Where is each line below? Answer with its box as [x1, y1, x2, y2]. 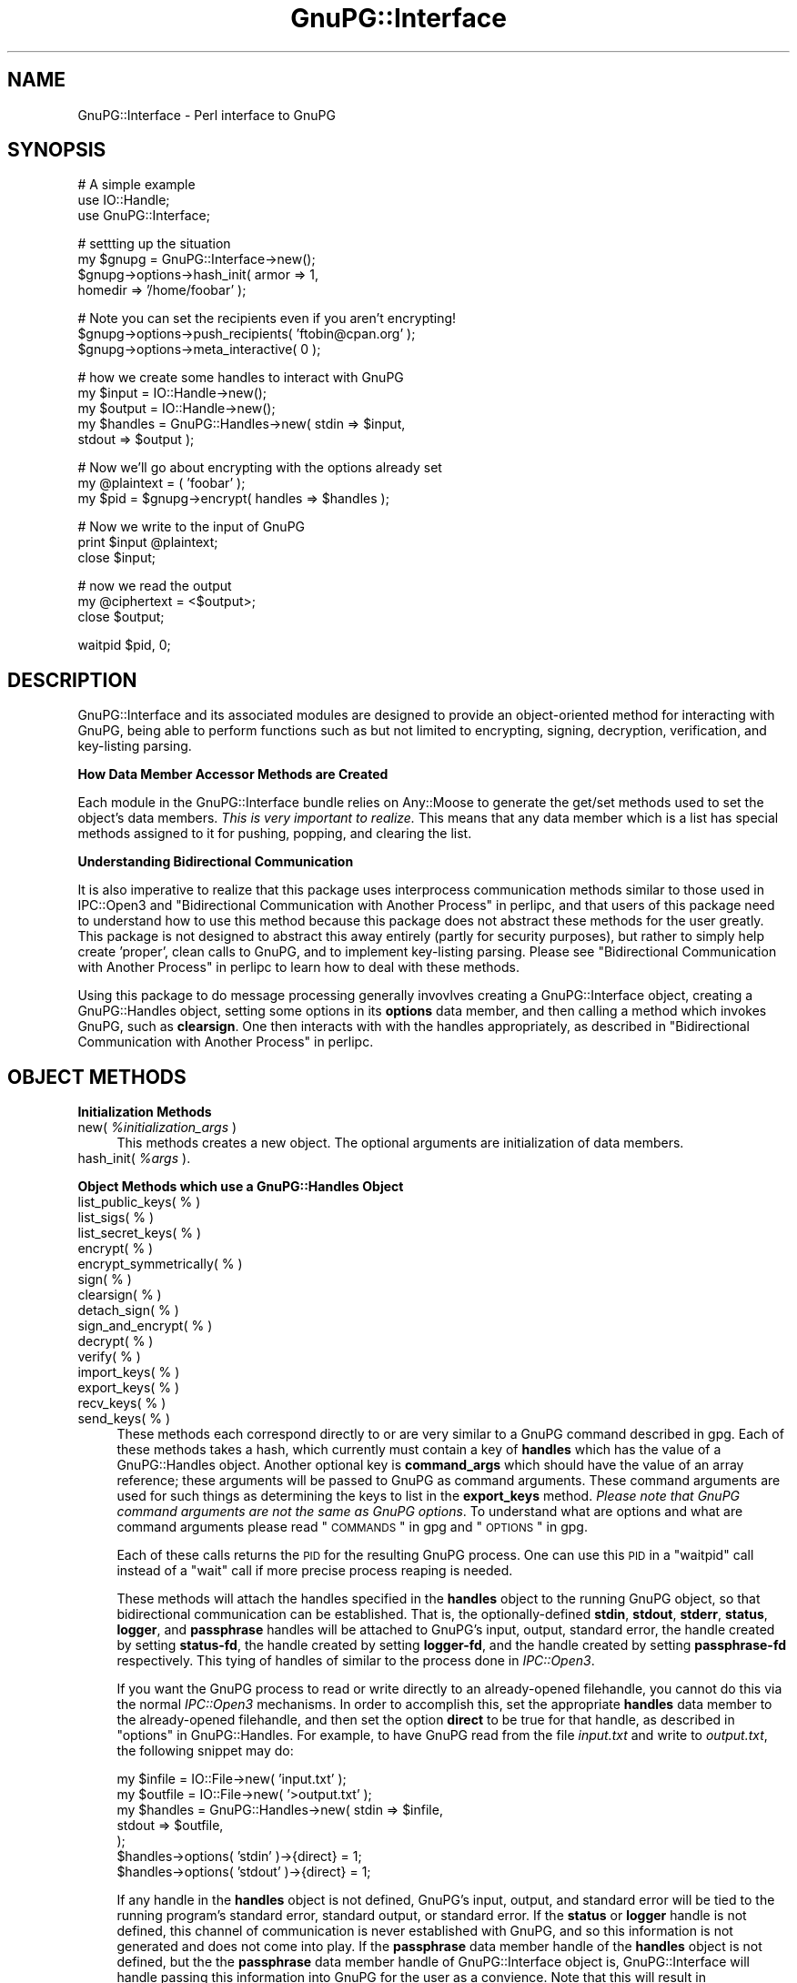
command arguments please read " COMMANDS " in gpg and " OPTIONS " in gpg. [116, 1519, 588, 1535]
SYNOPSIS [7, 138, 106, 162]
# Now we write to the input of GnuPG [77, 519, 306, 535]
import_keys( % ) [77, 1364, 180, 1381]
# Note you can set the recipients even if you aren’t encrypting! [77, 310, 457, 327]
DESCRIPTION [7, 668, 137, 692]
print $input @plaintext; [77, 534, 218, 551]
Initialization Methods [77, 1104, 212, 1120]
